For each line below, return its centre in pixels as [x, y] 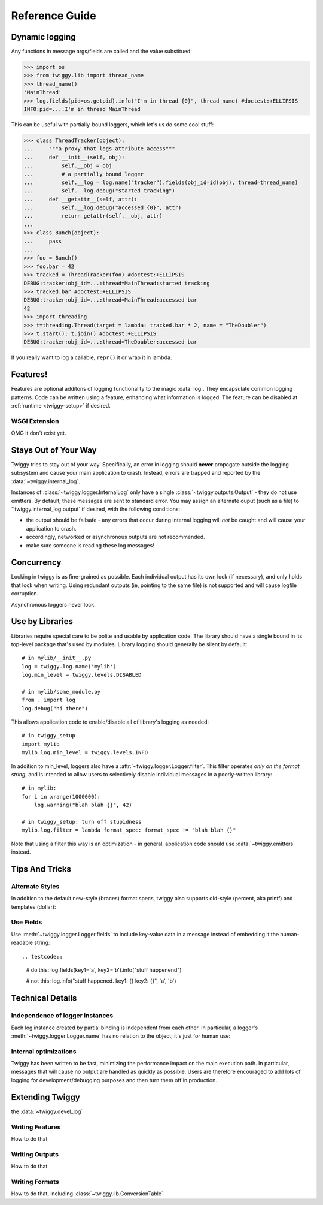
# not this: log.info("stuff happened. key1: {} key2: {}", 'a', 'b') [101, 981]
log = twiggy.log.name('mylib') [69, 666]
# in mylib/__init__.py [57, 658]
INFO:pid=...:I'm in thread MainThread [82, 109]
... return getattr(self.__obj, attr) [93, 216]
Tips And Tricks [41, 869]
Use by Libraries [42, 621]
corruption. [25, 594]
